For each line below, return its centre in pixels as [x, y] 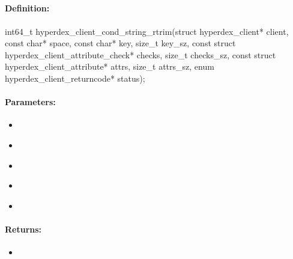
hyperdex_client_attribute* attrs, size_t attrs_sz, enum [110, 66]
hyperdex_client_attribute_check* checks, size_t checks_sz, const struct [140, 54]
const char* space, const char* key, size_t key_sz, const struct [120, 43]
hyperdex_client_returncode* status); [75, 78]
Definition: [27, 8]
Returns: [23, 229]
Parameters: [30, 102]
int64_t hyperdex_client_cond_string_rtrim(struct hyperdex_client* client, [147, 31]
